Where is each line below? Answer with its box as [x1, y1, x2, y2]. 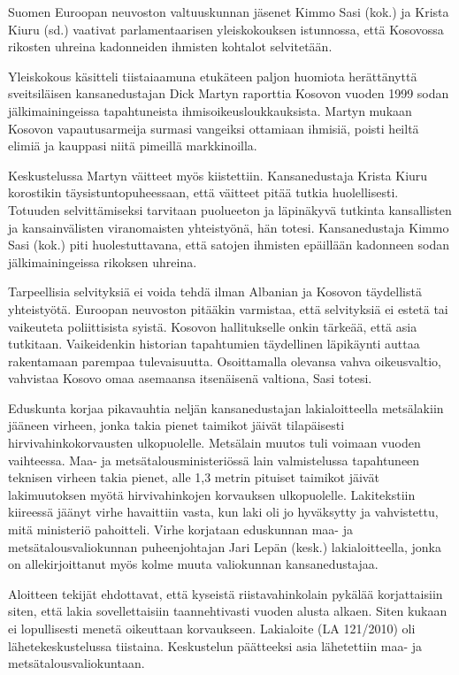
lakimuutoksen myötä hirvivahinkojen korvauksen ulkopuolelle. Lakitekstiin [8, 485, 416, 503]
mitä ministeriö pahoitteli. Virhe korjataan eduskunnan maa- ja [8, 520, 353, 539]
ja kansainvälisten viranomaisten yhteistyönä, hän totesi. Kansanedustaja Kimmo [8, 218, 449, 236]
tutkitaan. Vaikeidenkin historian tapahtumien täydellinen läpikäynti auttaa [8, 334, 420, 353]
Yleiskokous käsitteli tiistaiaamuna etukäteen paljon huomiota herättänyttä [8, 66, 417, 85]
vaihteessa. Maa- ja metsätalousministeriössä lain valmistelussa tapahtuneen [8, 450, 420, 469]
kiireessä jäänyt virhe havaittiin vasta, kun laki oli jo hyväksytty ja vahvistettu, [8, 502, 439, 521]
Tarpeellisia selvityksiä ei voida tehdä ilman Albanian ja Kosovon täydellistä [8, 282, 422, 301]
